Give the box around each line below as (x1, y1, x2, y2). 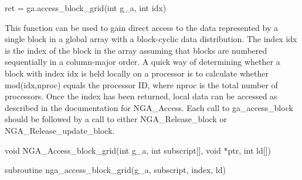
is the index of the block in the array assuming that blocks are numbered (5, 44, 267, 56)
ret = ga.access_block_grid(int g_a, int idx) (5, 2, 167, 13)
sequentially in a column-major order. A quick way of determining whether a (5, 56, 280, 68)
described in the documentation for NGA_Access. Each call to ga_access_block (5, 101, 293, 113)
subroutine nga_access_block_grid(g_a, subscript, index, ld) (5, 164, 226, 176)
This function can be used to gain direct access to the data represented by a (5, 21, 278, 33)
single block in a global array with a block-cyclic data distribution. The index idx (5, 33, 297, 45)
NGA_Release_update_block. (5, 124, 115, 136)
